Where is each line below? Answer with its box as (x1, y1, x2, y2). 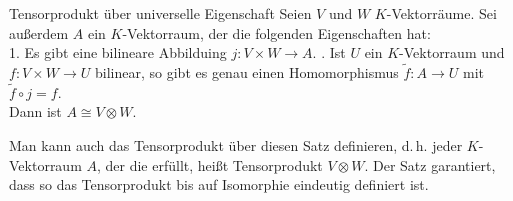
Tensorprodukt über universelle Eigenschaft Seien (9, 3, 312, 23)
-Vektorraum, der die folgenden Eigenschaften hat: (122, 22, 431, 43)
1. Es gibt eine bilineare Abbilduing (9, 42, 227, 63)
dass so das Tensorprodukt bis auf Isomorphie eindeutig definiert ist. (9, 174, 429, 195)
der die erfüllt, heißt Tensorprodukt (105, 154, 323, 175)
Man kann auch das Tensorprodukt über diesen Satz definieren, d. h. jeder (9, 135, 463, 155)
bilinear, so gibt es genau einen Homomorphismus (95, 62, 399, 82)
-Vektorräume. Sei (386, 3, 497, 23)
